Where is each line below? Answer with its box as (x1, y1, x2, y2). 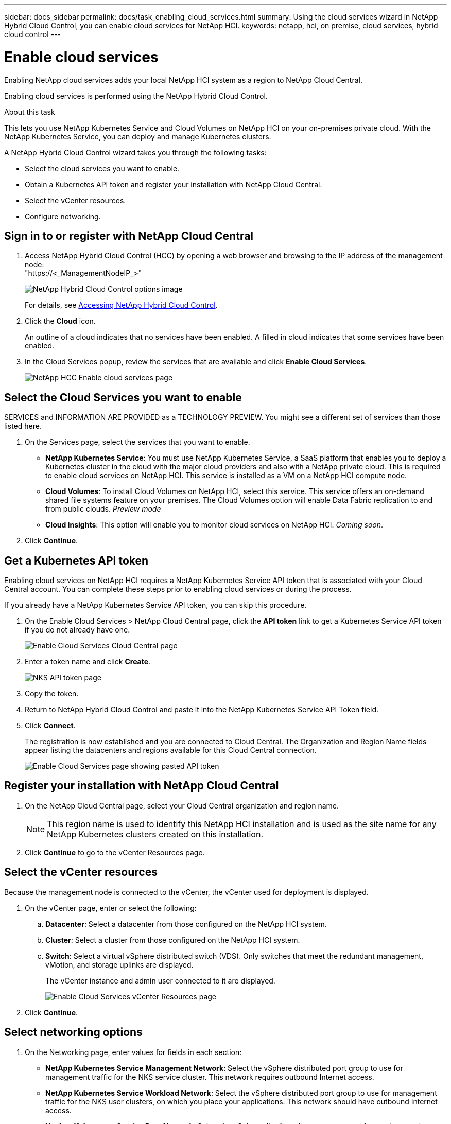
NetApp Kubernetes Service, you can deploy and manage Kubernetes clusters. (4, 132, 271, 141)
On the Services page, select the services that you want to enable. (25, 437, 250, 447)
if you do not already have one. (25, 625, 130, 635)
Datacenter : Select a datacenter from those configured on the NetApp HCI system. (45, 919, 327, 928)
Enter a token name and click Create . (25, 657, 151, 666)
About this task (4, 107, 55, 116)
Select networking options (4, 1026, 143, 1039)
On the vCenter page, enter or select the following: (25, 903, 197, 912)
